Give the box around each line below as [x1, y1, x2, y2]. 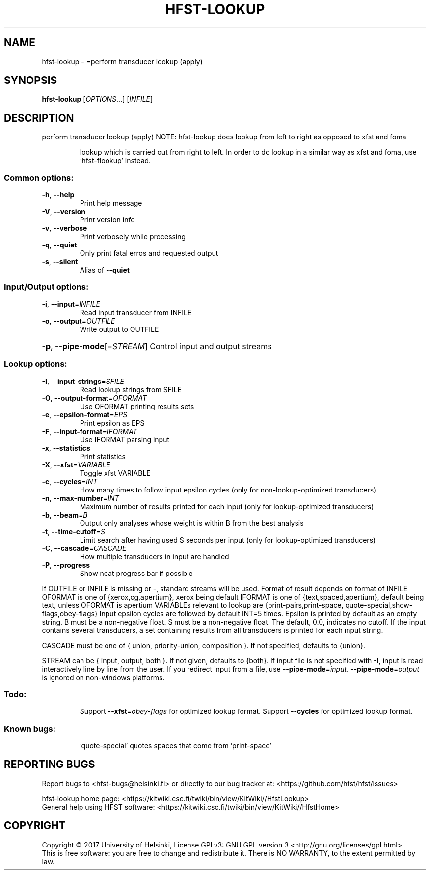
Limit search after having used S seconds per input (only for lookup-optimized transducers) [80, 535, 376, 544]
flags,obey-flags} [42, 609, 98, 618]
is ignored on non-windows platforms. [42, 673, 165, 682]
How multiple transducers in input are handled [80, 552, 229, 561]
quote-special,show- [345, 601, 413, 609]
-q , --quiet [42, 241, 77, 249]
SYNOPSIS [4, 74, 57, 87]
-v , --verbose [42, 224, 87, 233]
